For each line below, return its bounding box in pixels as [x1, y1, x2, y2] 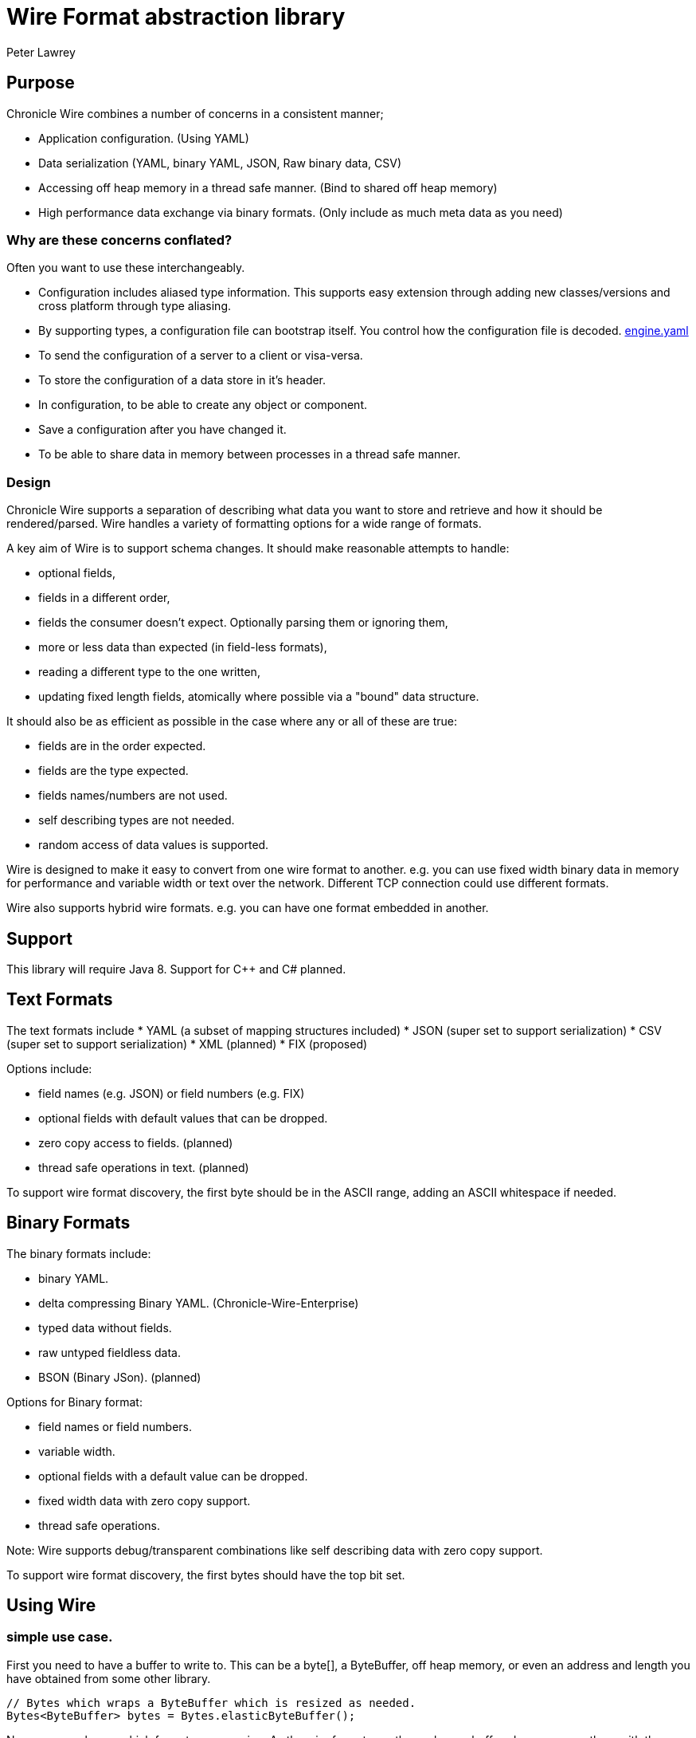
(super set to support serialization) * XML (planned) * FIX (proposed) [6, 1036, 368, 1051]
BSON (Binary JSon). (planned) [38, 1370, 201, 1384]
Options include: [6, 1061, 92, 1075]
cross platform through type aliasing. [38, 299, 232, 313]
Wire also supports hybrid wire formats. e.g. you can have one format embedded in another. [6, 901, 489, 915]
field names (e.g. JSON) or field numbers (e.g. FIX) [38, 1086, 305, 1100]
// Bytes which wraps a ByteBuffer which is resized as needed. [6, 1696, 416, 1709]
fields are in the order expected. [38, 739, 206, 753]
